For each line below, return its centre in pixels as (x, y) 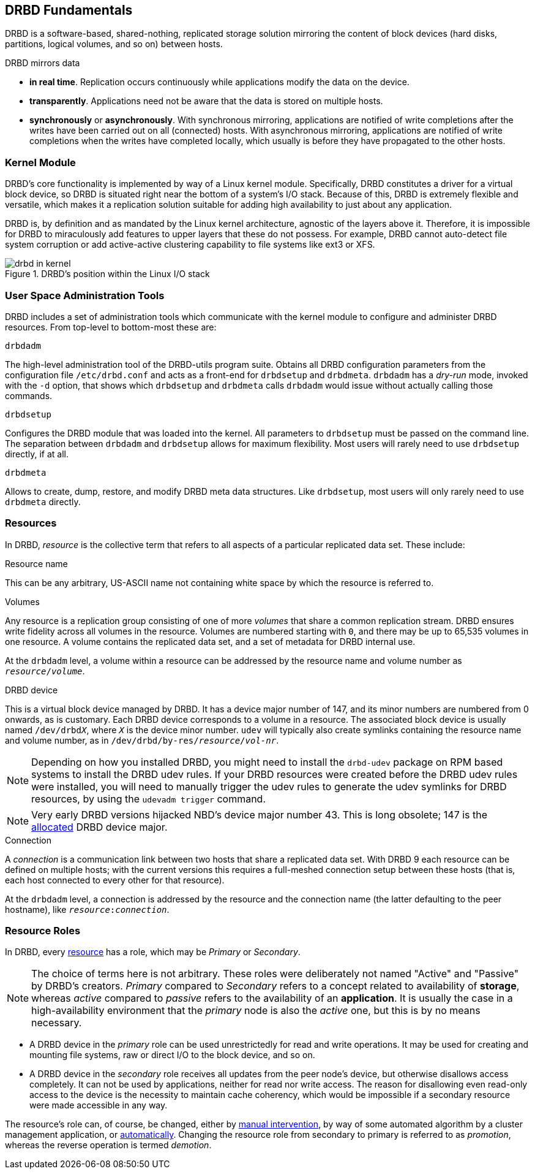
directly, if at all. (37, 454)
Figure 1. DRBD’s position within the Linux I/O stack (107, 274)
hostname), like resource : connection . (87, 909)
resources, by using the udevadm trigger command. (148, 799)
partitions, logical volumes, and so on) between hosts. (114, 44)
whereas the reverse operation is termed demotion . (108, 1145)
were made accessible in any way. (99, 1105)
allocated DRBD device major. (99, 827)
